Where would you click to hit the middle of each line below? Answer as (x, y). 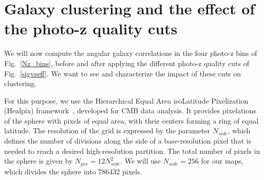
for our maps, (222, 161)
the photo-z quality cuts (91, 28)
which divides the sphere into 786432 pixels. (73, 171)
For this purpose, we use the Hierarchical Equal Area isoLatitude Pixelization (126, 100)
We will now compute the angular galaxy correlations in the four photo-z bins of (131, 53)
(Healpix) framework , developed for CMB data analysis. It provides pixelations (130, 111)
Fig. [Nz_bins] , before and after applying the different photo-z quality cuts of (127, 63)
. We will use (140, 161)
